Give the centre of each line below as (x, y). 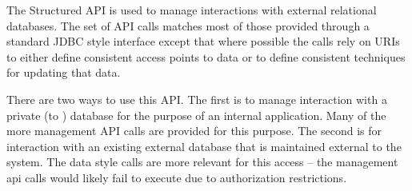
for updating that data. (64, 72)
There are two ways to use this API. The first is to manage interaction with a (197, 99)
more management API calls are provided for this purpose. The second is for (194, 131)
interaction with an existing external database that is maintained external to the (204, 146)
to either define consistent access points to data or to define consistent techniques (206, 56)
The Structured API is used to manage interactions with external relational (192, 10)
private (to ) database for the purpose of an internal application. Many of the (196, 115)
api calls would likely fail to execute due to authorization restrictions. (177, 177)
